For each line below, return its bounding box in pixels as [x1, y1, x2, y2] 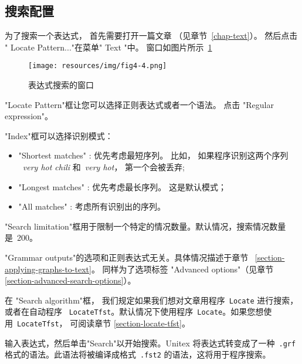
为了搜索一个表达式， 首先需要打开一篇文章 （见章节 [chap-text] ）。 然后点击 [5, 29, 298, 42]
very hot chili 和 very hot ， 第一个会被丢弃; [22, 161, 185, 173]
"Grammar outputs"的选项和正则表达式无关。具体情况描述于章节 [5, 251, 249, 263]
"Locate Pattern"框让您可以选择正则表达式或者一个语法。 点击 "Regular [5, 98, 274, 110]
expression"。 [5, 110, 53, 122]
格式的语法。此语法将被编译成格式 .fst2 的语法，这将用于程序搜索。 [5, 348, 271, 360]
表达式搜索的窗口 [28, 79, 94, 91]
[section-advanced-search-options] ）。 [5, 274, 136, 287]
